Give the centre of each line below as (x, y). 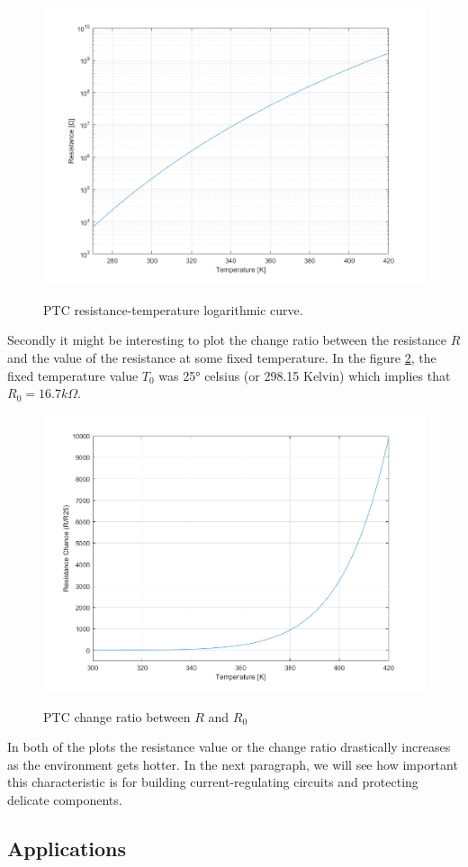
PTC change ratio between (117, 716)
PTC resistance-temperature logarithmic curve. (173, 309)
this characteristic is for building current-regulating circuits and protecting (213, 782)
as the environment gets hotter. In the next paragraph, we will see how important (233, 764)
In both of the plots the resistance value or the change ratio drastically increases (229, 747)
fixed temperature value (73, 375)
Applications (67, 848)
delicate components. (65, 799)
